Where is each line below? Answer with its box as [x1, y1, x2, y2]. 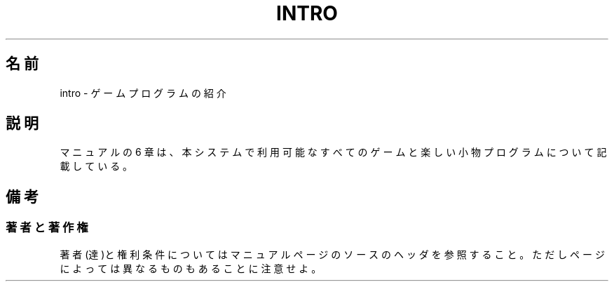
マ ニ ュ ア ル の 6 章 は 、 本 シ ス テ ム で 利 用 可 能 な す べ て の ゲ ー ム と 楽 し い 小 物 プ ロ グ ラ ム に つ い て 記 [60, 146, 607, 159]
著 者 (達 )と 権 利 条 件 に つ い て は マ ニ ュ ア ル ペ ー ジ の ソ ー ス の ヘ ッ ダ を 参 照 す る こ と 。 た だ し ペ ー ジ [60, 248, 605, 260]
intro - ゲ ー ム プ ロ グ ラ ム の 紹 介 [60, 86, 226, 99]
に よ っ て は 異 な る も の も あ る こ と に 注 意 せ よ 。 [60, 262, 322, 274]
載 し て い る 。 [60, 160, 133, 173]
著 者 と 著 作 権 [6, 220, 88, 235]
